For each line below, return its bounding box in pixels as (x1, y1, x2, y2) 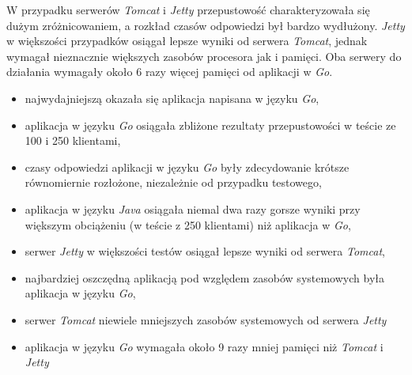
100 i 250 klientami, (25, 132, 121, 149)
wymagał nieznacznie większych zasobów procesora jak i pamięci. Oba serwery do (6, 47, 402, 64)
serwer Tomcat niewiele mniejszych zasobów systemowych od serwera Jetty (25, 311, 387, 328)
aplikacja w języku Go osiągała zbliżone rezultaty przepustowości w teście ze (25, 116, 396, 133)
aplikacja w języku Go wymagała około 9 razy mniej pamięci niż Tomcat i (25, 338, 384, 354)
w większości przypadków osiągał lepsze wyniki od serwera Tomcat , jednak (6, 32, 368, 49)
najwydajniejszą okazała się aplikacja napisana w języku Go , (25, 89, 319, 106)
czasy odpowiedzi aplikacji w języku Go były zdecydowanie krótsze (25, 158, 350, 175)
